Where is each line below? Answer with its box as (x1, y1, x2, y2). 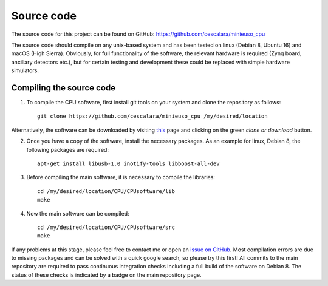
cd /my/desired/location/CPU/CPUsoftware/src (37, 223, 176, 231)
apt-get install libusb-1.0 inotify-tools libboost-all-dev (37, 160, 220, 167)
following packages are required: (26, 146, 109, 153)
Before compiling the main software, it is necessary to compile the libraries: (26, 174, 216, 181)
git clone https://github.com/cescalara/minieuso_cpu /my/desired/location (37, 113, 268, 120)
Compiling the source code (11, 83, 116, 93)
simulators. (11, 67, 39, 74)
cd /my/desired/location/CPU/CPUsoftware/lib (37, 188, 176, 194)
